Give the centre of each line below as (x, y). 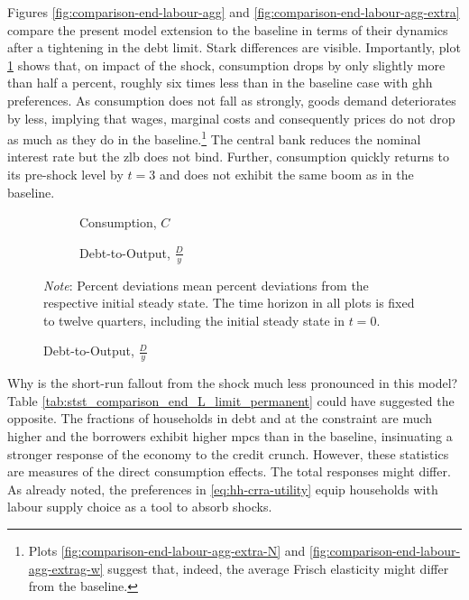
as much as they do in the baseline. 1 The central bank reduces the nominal (214, 138)
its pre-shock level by (65, 174)
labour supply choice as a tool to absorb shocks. (140, 507)
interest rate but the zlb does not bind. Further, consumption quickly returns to (229, 157)
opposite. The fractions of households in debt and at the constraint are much (220, 418)
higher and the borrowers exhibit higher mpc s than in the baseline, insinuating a (230, 436)
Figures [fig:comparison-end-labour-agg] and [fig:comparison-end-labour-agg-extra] (234, 12)
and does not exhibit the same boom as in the (286, 174)
